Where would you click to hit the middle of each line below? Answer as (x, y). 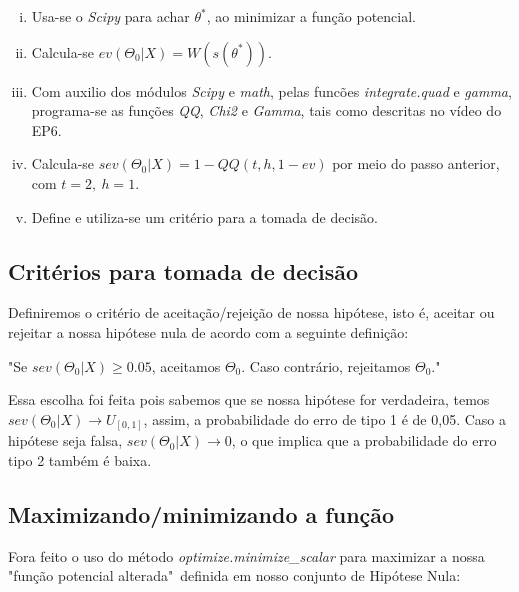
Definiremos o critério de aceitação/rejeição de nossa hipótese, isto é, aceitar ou (251, 312)
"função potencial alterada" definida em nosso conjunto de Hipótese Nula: (234, 575)
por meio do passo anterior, (416, 163)
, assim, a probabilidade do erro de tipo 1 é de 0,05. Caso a (324, 418)
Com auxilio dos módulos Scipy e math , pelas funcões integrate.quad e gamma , (271, 90)
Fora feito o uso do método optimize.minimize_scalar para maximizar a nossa (246, 555)
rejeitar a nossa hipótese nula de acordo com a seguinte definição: (208, 331)
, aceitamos (186, 365)
